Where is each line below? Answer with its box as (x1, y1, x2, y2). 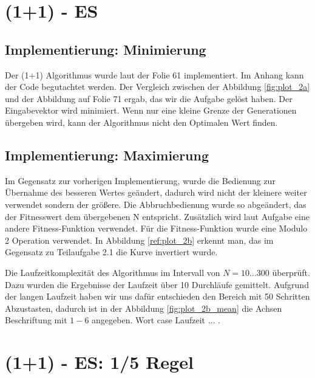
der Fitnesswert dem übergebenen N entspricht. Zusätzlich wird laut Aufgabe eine (5, 210, 310, 222)
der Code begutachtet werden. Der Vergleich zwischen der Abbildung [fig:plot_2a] (5, 80, 310, 93)
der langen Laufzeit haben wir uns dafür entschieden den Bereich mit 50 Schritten (5, 290, 310, 303)
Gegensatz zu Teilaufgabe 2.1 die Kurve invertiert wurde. (5, 246, 218, 258)
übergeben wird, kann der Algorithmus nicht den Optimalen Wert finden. (5, 115, 278, 128)
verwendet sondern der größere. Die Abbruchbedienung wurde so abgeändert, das (5, 198, 307, 210)
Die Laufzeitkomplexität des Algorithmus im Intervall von (5, 266, 220, 278)
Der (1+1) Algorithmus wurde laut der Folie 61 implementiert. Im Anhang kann (5, 68, 304, 81)
